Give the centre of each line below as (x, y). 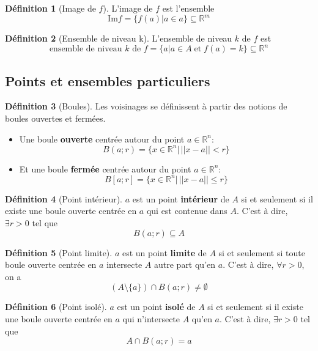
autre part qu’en (185, 264)
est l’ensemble (188, 8)
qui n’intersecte (151, 318)
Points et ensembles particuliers (108, 80)
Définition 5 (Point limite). (59, 252)
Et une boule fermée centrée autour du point (105, 168)
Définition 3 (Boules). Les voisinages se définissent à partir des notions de (146, 106)
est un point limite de (164, 252)
